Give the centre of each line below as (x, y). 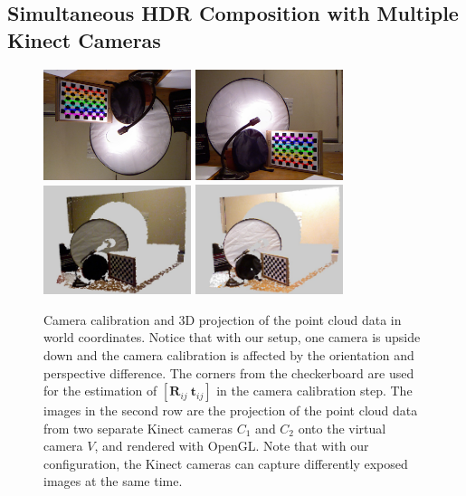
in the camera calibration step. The (314, 391)
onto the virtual (342, 428)
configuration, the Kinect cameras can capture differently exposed (226, 463)
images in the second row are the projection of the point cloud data (231, 410)
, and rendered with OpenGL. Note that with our (232, 446)
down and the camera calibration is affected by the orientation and (229, 354)
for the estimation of (100, 391)
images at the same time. (113, 481)
